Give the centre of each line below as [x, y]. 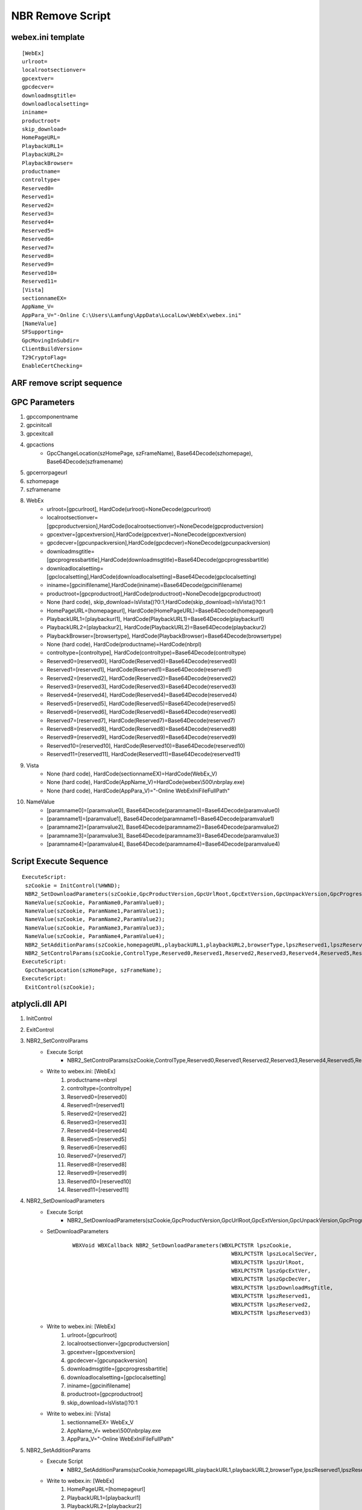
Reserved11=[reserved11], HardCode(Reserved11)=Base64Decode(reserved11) [144, 754]
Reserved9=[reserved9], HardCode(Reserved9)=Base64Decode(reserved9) [141, 737]
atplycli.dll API [39, 1004]
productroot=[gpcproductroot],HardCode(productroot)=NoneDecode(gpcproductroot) [154, 593]
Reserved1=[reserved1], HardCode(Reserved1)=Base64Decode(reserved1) [139, 670]
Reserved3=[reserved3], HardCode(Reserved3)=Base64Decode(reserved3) [141, 687]
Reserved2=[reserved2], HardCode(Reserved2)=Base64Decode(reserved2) [141, 678]
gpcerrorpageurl [47, 473]
